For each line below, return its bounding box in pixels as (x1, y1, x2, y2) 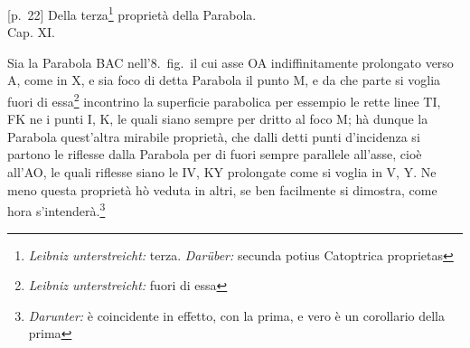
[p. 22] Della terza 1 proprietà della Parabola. (7, 3, 257, 24)
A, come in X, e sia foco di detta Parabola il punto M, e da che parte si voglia (7, 71, 441, 89)
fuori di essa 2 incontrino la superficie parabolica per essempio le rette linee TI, (7, 89, 441, 110)
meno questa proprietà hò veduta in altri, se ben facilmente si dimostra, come (7, 180, 437, 199)
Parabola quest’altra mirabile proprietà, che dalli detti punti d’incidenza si (7, 127, 420, 146)
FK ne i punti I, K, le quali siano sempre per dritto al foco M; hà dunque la (7, 109, 428, 128)
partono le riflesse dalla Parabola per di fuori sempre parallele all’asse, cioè (7, 145, 422, 164)
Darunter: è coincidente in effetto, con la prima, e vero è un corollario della (28, 306, 446, 324)
